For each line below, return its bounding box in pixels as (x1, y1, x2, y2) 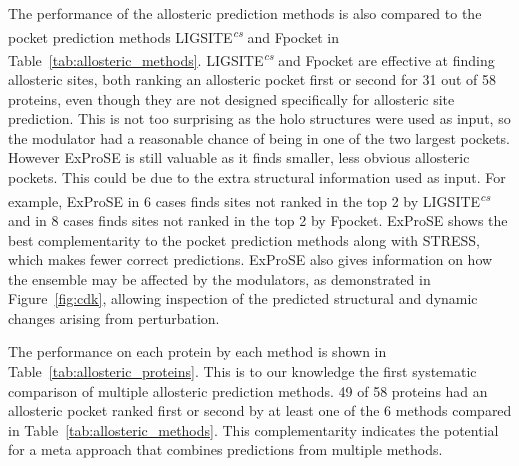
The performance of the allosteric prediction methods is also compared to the (8, 3, 482, 23)
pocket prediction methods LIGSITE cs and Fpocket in (8, 23, 340, 47)
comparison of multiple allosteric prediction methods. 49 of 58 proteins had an (8, 380, 488, 401)
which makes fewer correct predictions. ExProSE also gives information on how (8, 249, 493, 270)
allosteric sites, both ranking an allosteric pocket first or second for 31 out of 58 (8, 69, 496, 90)
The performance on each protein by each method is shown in (8, 341, 387, 362)
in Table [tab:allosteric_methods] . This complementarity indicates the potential (8, 419, 499, 440)
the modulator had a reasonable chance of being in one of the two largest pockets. (8, 127, 510, 148)
